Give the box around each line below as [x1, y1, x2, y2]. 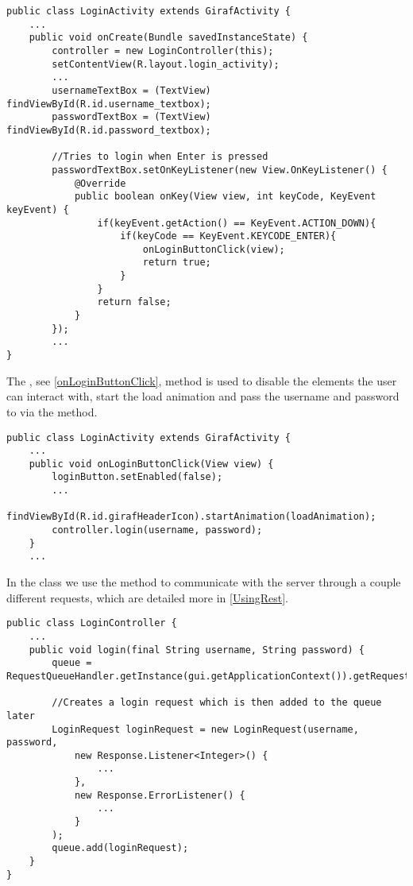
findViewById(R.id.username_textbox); [6, 98, 211, 110]
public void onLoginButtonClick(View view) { [29, 458, 274, 470]
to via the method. [6, 403, 98, 420]
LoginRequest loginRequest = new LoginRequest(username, [52, 723, 359, 735]
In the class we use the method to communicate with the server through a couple [6, 574, 401, 590]
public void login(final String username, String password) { [29, 644, 365, 656]
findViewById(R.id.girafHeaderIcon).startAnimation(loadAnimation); [6, 511, 376, 523]
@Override [74, 177, 126, 189]
